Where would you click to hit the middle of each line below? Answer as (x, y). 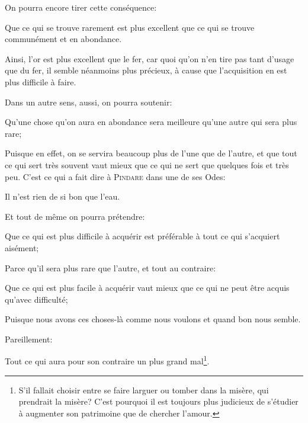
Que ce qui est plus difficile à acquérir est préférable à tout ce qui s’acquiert (142, 236)
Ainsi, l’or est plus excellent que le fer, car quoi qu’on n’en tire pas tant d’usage (150, 58)
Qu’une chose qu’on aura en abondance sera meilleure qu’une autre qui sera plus (151, 122)
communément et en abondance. (63, 39)
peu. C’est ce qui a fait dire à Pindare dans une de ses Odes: (115, 176)
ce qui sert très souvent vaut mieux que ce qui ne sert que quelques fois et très (147, 164)
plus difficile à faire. (41, 81)
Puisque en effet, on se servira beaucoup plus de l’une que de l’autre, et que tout (151, 153)
